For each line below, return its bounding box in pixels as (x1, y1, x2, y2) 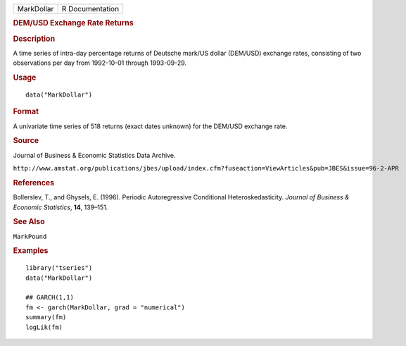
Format (13, 106, 39, 116)
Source (13, 136, 39, 146)
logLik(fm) (25, 323, 63, 331)
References (13, 178, 55, 187)
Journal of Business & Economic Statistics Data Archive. (13, 151, 176, 159)
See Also (13, 217, 45, 227)
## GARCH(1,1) (25, 293, 74, 302)
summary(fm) (25, 314, 67, 321)
